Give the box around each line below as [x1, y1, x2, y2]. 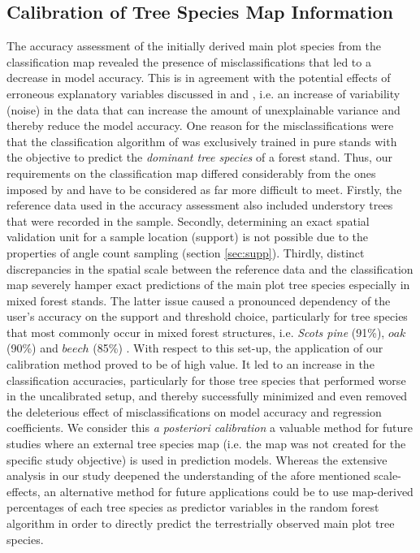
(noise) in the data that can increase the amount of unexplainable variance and [6, 101, 401, 118]
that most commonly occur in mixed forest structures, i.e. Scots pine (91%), [6, 323, 385, 340]
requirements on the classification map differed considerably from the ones [6, 164, 376, 181]
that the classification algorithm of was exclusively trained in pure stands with [6, 132, 397, 149]
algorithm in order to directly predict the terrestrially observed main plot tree [6, 515, 395, 532]
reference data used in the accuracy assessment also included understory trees [6, 197, 393, 214]
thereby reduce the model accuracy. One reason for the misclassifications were [6, 117, 394, 134]
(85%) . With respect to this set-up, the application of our [93, 339, 383, 356]
